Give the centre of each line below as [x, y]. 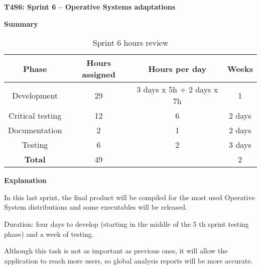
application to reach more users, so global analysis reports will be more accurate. [128, 260]
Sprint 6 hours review [130, 43]
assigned [99, 74]
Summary [21, 23]
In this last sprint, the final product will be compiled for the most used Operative [129, 197]
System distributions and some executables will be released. [96, 207]
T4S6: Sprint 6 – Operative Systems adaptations [90, 7]
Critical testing [35, 116]
